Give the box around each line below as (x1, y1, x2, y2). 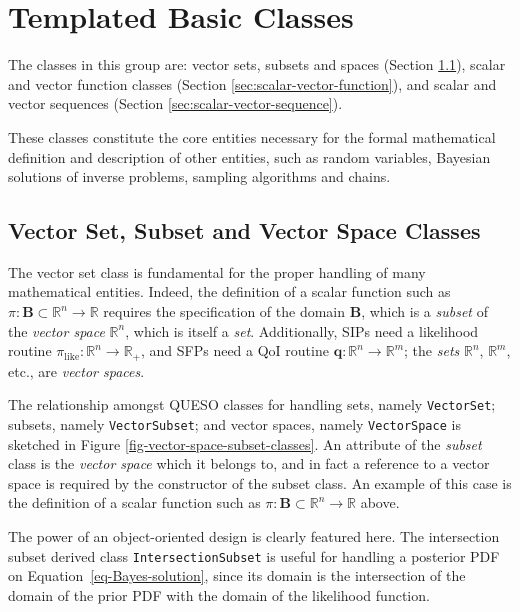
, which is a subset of (361, 301, 488, 322)
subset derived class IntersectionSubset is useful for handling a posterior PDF (8, 545, 500, 566)
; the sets (404, 340, 460, 361)
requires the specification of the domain (103, 301, 346, 322)
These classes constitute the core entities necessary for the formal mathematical (8, 126, 496, 147)
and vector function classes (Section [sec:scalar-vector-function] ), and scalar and (8, 73, 497, 94)
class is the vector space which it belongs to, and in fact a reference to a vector (8, 453, 490, 474)
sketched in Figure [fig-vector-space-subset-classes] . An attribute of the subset (8, 433, 482, 454)
